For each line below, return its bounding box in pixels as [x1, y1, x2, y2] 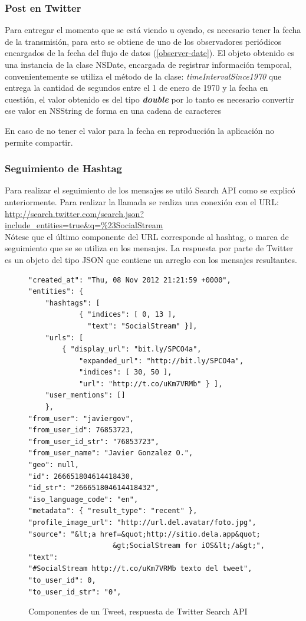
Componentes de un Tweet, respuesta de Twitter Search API [28, 605, 248, 617]
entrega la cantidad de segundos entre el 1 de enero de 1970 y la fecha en [5, 81, 268, 94]
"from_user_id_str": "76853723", [28, 437, 159, 446]
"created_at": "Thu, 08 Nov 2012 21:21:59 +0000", [28, 275, 231, 284]
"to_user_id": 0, [28, 576, 96, 584]
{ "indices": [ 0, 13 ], [78, 310, 176, 319]
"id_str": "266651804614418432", [28, 484, 159, 492]
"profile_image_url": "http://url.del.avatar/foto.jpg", [28, 518, 256, 527]
